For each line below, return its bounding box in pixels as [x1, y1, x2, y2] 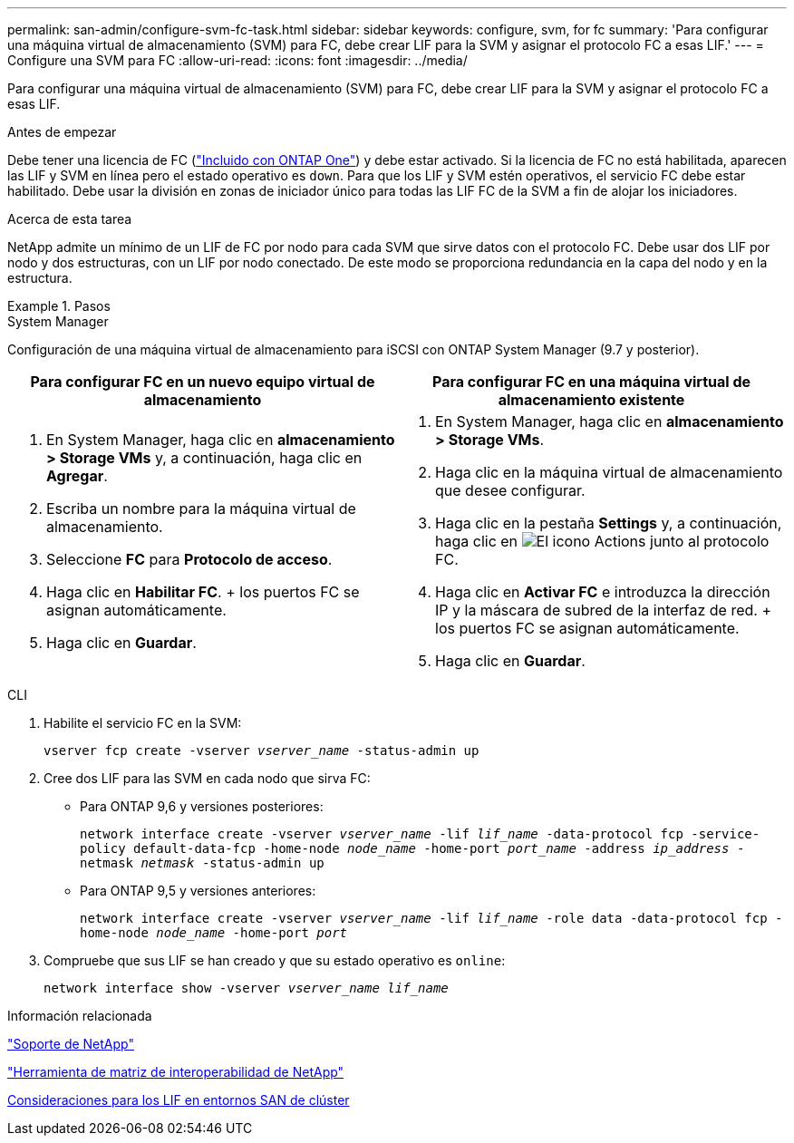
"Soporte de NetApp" [7, 1036, 134, 1051]
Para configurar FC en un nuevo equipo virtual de [30, 373, 375, 391]
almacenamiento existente [498, 391, 685, 409]
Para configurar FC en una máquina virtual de [431, 373, 751, 391]
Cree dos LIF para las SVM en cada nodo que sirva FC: [44, 770, 371, 786]
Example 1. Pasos [7, 298, 111, 314]
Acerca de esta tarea [7, 211, 132, 227]
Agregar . [46, 467, 108, 485]
